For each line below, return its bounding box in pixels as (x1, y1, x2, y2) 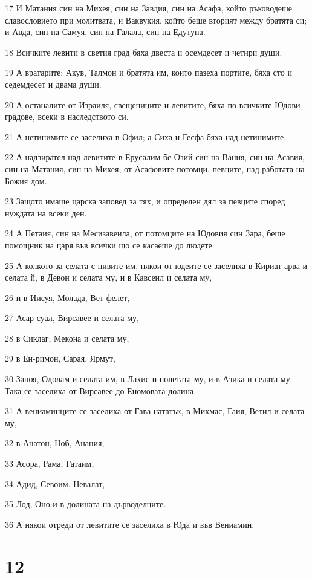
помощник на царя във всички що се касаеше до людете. (5, 238, 215, 251)
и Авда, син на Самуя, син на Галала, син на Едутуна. (5, 25, 206, 38)
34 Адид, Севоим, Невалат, (5, 477, 105, 490)
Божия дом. (5, 174, 47, 187)
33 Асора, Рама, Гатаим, (5, 457, 94, 470)
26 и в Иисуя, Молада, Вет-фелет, (5, 291, 130, 304)
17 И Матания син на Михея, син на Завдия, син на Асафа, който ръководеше (5, 2, 293, 14)
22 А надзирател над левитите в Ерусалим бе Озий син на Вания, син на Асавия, (5, 151, 305, 163)
